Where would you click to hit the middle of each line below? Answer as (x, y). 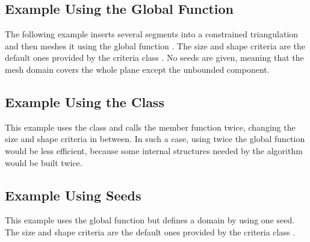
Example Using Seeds (73, 195)
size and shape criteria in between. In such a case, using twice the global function (155, 139)
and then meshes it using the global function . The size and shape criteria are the (155, 45)
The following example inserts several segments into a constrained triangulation (152, 34)
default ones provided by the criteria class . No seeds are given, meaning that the (154, 57)
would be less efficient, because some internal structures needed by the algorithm (154, 150)
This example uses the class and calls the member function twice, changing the (150, 127)
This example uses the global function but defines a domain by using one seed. (150, 220)
